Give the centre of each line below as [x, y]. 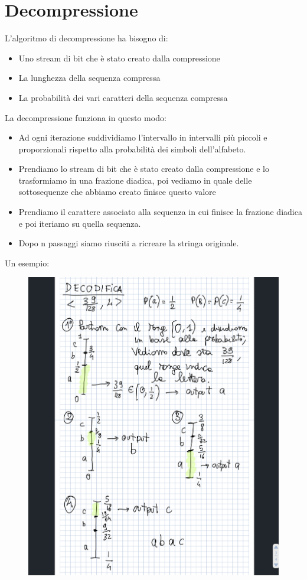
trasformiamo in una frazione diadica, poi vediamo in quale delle [135, 180]
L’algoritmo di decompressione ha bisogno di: [86, 38]
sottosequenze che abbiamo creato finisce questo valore [117, 192]
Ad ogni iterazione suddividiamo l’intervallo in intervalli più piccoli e [143, 137]
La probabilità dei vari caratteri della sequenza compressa [123, 97]
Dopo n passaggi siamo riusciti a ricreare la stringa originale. [129, 243]
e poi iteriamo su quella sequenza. [80, 223]
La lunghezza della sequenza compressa [89, 78]
